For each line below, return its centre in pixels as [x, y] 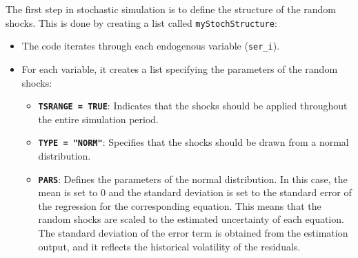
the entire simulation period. [98, 119]
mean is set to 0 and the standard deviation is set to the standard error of [195, 192]
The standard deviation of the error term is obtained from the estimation [193, 233]
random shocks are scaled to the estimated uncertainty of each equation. [191, 219]
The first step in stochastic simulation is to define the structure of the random [171, 9]
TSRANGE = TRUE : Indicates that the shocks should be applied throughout [193, 106]
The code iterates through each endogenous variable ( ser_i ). [151, 46]
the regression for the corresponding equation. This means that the [180, 205]
